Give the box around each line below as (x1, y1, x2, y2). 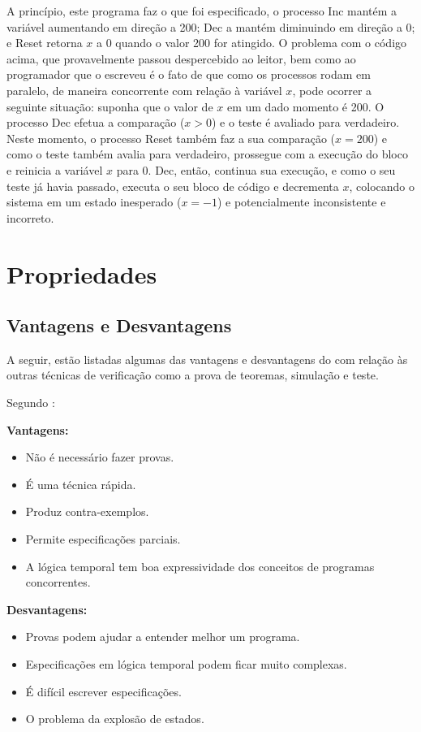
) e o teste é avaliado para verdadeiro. (212, 114, 400, 131)
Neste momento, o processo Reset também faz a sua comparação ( (6, 129, 336, 146)
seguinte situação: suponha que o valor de (6, 97, 213, 115)
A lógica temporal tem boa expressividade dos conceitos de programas (25, 557, 375, 574)
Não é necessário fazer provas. (25, 448, 174, 466)
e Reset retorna (6, 34, 83, 51)
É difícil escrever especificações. (25, 682, 182, 700)
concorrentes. (25, 574, 91, 591)
